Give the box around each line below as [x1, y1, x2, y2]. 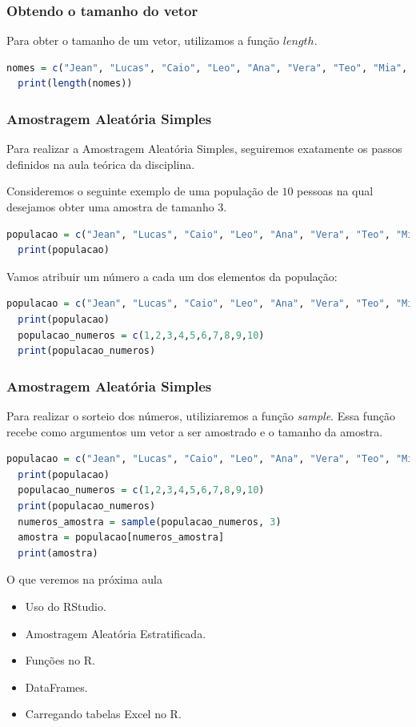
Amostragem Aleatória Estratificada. [25, 625, 206, 641]
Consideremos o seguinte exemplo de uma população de [6, 183, 278, 199]
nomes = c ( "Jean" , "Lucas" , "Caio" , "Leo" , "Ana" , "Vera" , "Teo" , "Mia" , [6, 62, 408, 74]
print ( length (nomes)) [18, 78, 133, 90]
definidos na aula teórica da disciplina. [6, 155, 195, 172]
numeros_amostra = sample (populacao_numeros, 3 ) [18, 516, 282, 528]
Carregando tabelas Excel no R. [25, 705, 182, 722]
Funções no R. [25, 652, 95, 669]
